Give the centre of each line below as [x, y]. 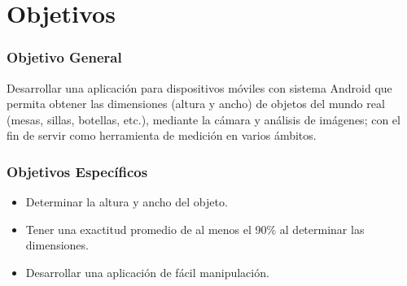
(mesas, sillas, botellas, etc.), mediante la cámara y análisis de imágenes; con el [203, 119]
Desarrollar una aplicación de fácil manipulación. [147, 272]
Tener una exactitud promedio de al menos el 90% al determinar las [195, 229]
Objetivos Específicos [77, 171]
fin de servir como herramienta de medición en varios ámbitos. [162, 135]
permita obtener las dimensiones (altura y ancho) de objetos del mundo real [196, 104]
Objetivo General [64, 57]
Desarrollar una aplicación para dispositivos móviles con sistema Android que [199, 87]
